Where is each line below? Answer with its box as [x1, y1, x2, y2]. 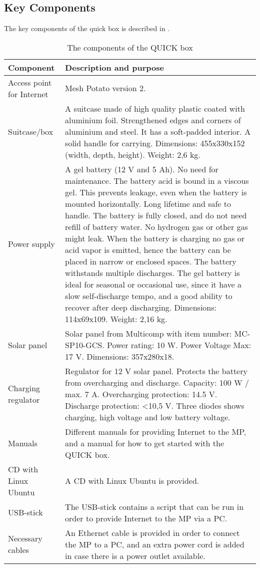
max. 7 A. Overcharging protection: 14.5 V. [65, 388, 217, 400]
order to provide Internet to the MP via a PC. [65, 512, 227, 524]
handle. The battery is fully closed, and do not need [65, 209, 247, 221]
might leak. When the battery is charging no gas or [65, 232, 245, 244]
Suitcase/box [8, 125, 53, 137]
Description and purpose [65, 61, 164, 73]
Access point [8, 76, 52, 88]
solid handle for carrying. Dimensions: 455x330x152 [65, 137, 245, 149]
